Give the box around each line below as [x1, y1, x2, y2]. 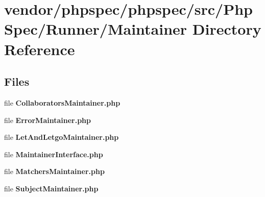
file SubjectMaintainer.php [4, 183, 99, 193]
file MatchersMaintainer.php [4, 166, 105, 177]
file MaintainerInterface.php [4, 149, 103, 159]
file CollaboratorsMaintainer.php [4, 97, 121, 108]
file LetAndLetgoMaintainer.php [4, 132, 119, 142]
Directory [192, 18, 261, 39]
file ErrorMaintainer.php [4, 114, 91, 125]
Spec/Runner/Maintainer [4, 18, 187, 39]
